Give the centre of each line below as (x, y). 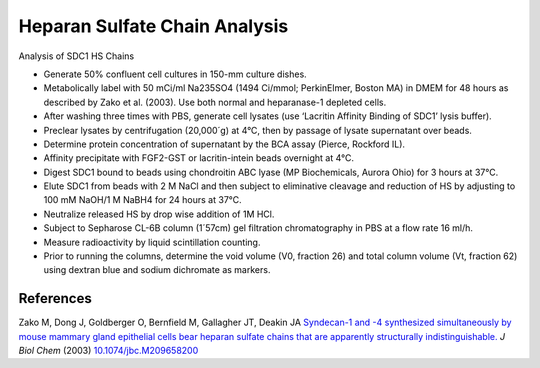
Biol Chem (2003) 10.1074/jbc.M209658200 (108, 351)
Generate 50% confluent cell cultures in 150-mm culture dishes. (175, 74)
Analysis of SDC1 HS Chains (76, 56)
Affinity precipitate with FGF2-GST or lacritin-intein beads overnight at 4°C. (199, 158)
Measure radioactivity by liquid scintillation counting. (152, 242)
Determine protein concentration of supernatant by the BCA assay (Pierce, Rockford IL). (224, 144)
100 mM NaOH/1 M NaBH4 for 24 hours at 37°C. (142, 200)
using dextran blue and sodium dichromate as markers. (157, 270)
